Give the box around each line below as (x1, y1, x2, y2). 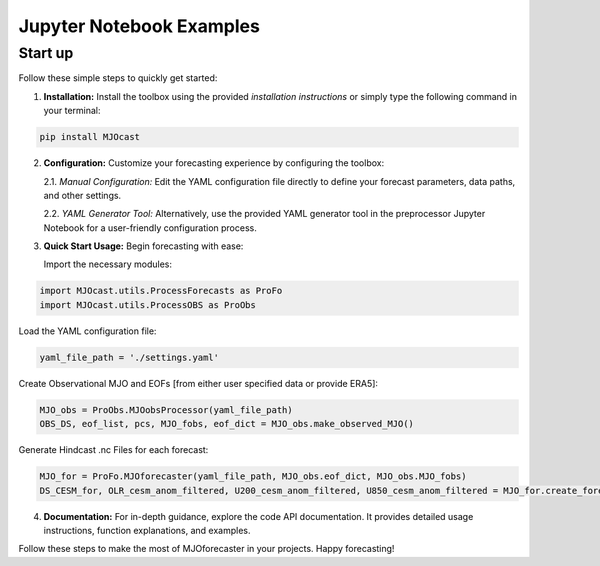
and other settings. (43, 189, 122, 201)
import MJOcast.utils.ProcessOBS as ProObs (39, 299, 257, 310)
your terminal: (43, 105, 101, 117)
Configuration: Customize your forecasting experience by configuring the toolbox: (43, 157, 385, 169)
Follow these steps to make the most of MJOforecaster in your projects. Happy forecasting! (18, 543, 395, 555)
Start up (18, 44, 74, 62)
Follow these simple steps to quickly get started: (18, 72, 218, 84)
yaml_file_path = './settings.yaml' (39, 351, 220, 363)
